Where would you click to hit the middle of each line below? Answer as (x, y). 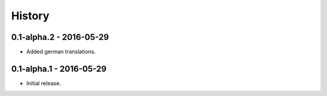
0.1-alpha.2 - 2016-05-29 (60, 37)
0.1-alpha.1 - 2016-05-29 (59, 69)
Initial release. (44, 83)
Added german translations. (61, 52)
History (30, 16)
